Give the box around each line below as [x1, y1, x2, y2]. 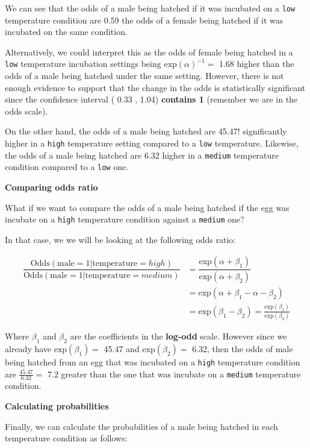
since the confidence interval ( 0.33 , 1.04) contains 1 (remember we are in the [5, 93, 298, 106]
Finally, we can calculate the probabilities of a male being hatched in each [5, 420, 278, 432]
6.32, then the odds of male [192, 342, 293, 355]
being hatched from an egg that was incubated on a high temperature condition [5, 355, 300, 368]
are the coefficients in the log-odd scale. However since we [70, 330, 287, 342]
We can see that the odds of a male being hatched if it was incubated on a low [5, 2, 296, 14]
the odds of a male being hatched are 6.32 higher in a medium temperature [5, 148, 279, 161]
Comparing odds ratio [5, 181, 98, 194]
